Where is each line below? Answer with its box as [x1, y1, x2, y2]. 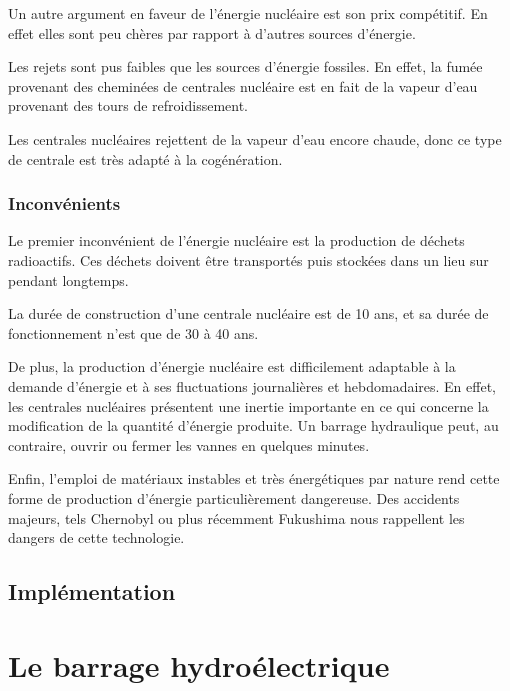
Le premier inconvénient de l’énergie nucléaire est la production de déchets [8, 230, 465, 251]
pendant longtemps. [8, 269, 129, 290]
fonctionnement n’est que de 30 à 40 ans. [8, 322, 259, 343]
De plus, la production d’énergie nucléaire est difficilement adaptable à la [8, 356, 456, 377]
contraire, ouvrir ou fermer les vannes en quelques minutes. [8, 434, 370, 455]
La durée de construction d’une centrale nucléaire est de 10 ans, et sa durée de [8, 303, 489, 324]
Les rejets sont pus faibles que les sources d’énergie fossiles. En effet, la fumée [8, 56, 483, 77]
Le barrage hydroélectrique [8, 644, 390, 685]
